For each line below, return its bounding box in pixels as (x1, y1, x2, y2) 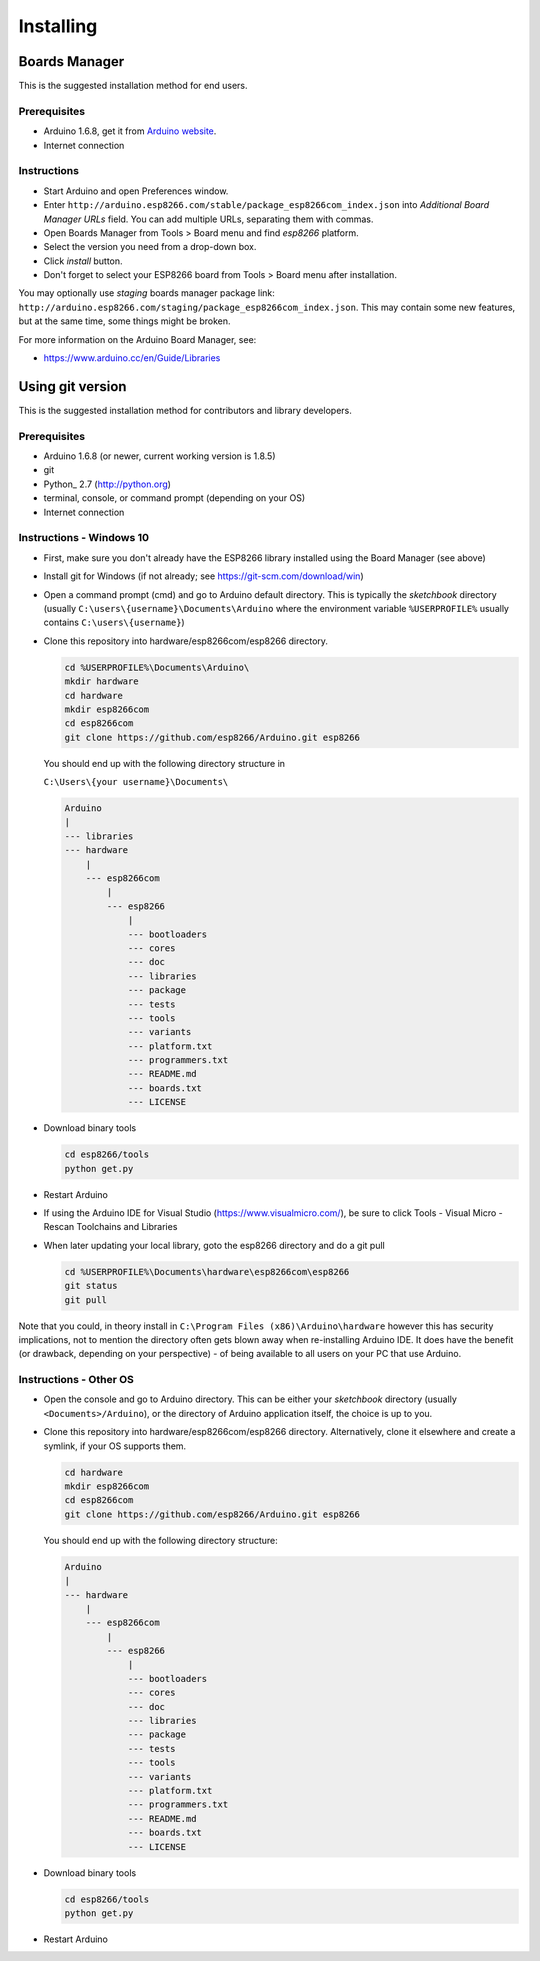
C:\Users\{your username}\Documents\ (43, 776, 229, 788)
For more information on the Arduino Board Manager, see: (18, 333, 257, 345)
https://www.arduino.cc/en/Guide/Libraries (43, 352, 221, 364)
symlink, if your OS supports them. (43, 1440, 187, 1452)
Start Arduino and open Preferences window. (43, 185, 229, 197)
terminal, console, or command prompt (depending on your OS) (43, 492, 306, 504)
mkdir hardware (64, 676, 139, 687)
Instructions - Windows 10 (18, 531, 150, 545)
